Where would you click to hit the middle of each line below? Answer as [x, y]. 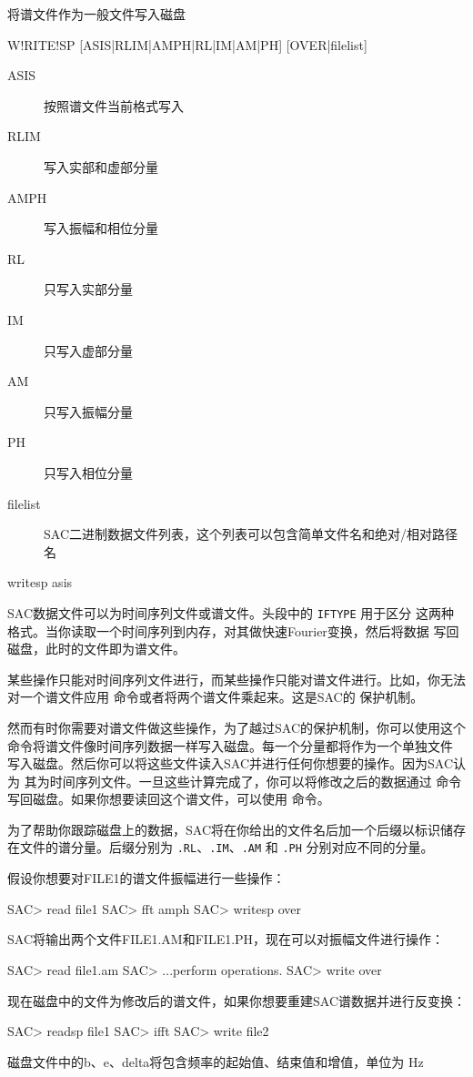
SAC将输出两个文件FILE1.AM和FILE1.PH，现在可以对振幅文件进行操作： [226, 939]
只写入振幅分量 [88, 411]
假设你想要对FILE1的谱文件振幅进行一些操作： [146, 878]
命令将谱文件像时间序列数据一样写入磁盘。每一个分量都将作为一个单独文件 [230, 745]
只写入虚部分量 [88, 350]
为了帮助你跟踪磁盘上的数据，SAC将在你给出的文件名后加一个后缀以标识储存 [236, 829]
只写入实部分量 [88, 289]
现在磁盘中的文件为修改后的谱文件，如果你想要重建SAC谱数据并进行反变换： [236, 1000]
